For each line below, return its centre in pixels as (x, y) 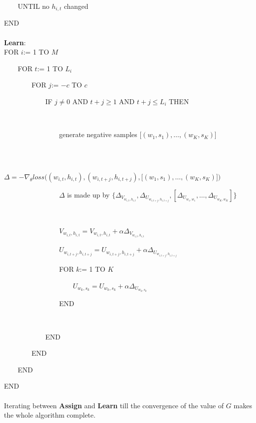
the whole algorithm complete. (50, 415)
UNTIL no (33, 6)
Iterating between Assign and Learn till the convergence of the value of (114, 405)
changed (76, 6)
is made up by (88, 194)
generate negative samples (98, 134)
